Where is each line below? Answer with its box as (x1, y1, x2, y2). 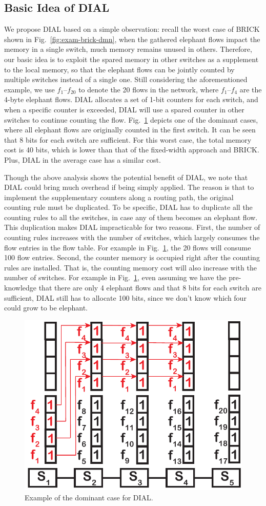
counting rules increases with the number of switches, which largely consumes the (4, 232, 260, 243)
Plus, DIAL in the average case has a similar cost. (4, 154, 161, 165)
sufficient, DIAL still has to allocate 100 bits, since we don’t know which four (4, 292, 247, 303)
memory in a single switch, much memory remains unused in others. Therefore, (4, 44, 252, 54)
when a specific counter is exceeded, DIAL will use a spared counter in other (4, 104, 244, 114)
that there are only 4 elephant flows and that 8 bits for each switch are (38, 282, 262, 293)
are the (239, 84, 262, 94)
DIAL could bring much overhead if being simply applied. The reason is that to (4, 182, 254, 192)
